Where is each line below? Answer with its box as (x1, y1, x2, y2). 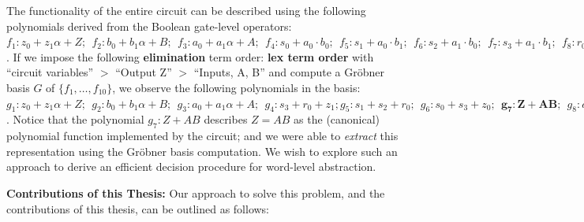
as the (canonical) (294, 111, 380, 128)
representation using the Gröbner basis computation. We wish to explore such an (6, 142, 398, 159)
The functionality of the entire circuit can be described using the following (6, 2, 366, 18)
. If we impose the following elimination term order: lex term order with (6, 48, 374, 65)
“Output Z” (115, 64, 172, 80)
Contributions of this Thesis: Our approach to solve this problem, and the (6, 184, 385, 201)
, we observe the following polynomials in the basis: (112, 79, 361, 95)
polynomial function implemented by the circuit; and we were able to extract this (6, 128, 399, 144)
